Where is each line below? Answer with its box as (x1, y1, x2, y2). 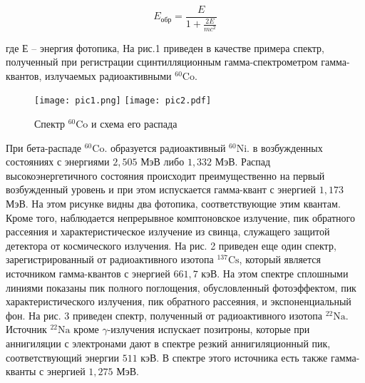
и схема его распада (91, 116, 178, 131)
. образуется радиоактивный (104, 140, 226, 155)
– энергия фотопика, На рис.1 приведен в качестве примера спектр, (31, 40, 324, 55)
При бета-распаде (6, 140, 82, 155)
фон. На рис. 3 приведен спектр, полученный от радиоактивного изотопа (6, 307, 322, 322)
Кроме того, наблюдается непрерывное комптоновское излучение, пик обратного (6, 210, 355, 225)
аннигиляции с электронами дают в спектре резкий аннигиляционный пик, (6, 335, 331, 350)
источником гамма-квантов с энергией (6, 265, 170, 280)
